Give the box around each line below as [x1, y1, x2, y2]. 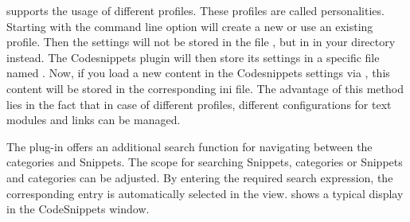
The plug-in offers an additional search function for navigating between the [6, 138, 373, 154]
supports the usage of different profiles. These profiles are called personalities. [6, 2, 385, 18]
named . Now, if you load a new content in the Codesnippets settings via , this [6, 64, 390, 81]
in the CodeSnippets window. [6, 201, 150, 217]
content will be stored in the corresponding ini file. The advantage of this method [6, 80, 404, 96]
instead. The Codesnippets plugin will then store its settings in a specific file [6, 49, 380, 65]
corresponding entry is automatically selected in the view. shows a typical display [6, 185, 404, 201]
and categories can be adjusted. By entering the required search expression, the [6, 169, 393, 185]
